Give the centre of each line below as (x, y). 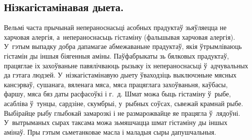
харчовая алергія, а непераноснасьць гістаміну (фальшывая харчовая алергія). (120, 37)
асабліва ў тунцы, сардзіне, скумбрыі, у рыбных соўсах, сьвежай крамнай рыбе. (124, 103)
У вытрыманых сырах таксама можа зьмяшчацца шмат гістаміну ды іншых (116, 122)
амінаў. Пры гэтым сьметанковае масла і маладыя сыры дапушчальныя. (110, 132)
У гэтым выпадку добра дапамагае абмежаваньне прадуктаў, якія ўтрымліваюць (123, 46)
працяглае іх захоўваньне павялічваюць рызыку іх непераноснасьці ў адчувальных (126, 65)
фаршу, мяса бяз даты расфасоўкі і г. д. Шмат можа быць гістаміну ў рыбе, (118, 94)
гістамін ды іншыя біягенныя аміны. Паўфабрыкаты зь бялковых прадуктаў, (117, 55)
